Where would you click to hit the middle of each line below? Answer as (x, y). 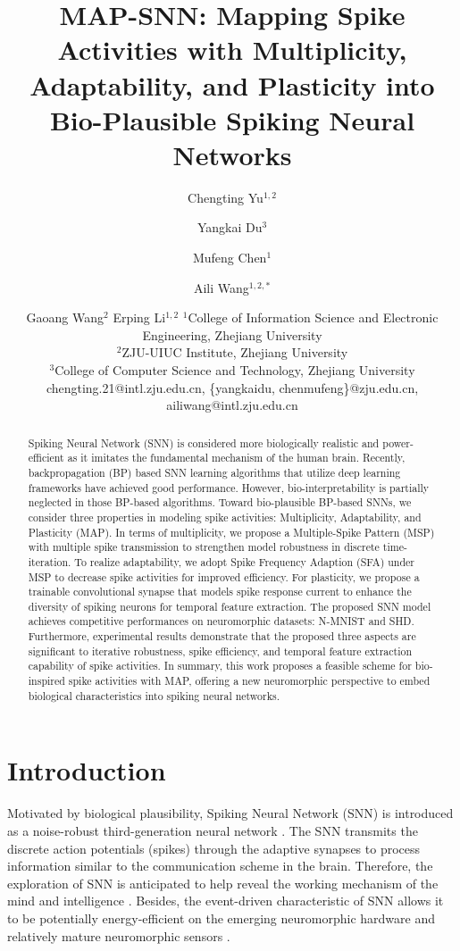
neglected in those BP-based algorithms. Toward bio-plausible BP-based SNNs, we (220, 502)
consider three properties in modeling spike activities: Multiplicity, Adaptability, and (225, 517)
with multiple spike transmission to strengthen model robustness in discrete (204, 547)
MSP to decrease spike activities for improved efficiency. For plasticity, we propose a (224, 576)
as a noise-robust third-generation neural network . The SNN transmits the (213, 830)
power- (398, 442)
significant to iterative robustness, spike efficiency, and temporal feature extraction (220, 651)
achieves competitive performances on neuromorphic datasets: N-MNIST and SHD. (221, 621)
